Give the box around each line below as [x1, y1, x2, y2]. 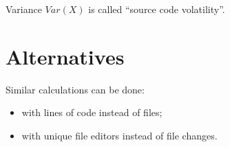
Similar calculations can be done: [6, 82, 145, 96]
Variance [6, 2, 42, 16]
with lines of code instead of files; [21, 105, 163, 120]
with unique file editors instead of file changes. [21, 128, 218, 142]
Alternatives [6, 42, 125, 70]
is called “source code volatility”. [88, 2, 225, 16]
